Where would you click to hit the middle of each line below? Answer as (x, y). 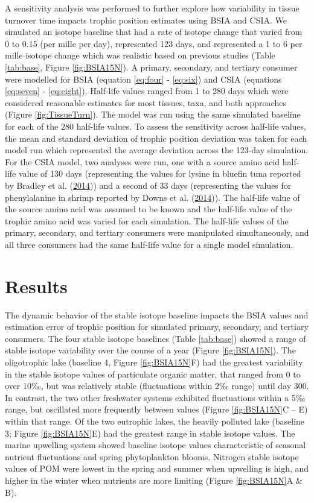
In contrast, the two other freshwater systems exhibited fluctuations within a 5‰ (155, 397)
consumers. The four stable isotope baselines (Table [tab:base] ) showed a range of (155, 338)
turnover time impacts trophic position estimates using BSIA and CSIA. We (146, 20)
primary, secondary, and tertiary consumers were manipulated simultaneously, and (157, 233)
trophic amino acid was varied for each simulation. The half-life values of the (147, 220)
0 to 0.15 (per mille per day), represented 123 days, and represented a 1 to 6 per (154, 43)
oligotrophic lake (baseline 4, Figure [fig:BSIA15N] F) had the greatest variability (154, 362)
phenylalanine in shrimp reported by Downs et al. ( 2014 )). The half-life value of (152, 197)
